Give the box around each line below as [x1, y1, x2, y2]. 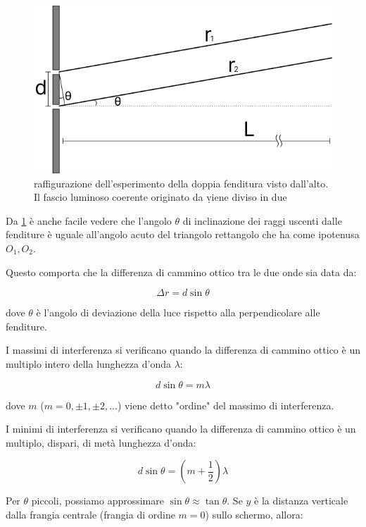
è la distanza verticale [254, 493, 348, 508]
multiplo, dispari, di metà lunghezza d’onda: [6, 435, 196, 449]
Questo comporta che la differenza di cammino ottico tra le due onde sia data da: [6, 264, 357, 279]
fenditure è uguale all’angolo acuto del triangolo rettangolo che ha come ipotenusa [6, 227, 360, 242]
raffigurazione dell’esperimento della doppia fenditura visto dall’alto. [34, 175, 329, 190]
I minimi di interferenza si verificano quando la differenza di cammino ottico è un [6, 421, 356, 436]
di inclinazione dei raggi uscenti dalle [182, 213, 342, 228]
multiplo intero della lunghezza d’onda [6, 356, 171, 371]
